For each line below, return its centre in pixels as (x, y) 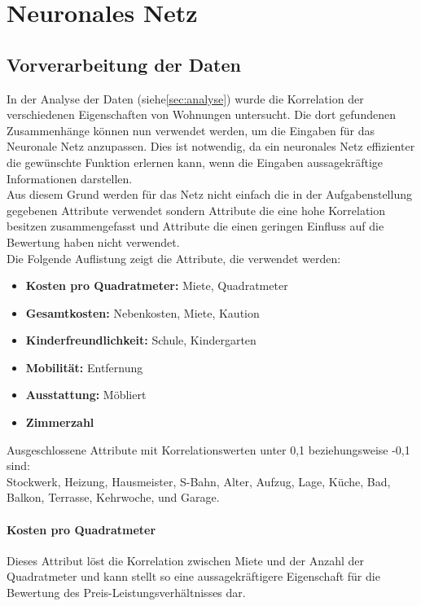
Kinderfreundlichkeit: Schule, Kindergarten (141, 340)
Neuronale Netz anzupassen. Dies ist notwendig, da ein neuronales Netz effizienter (211, 146)
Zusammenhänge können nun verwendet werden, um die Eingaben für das (191, 130)
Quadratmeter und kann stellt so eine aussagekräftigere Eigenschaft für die (193, 576)
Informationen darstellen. (70, 178)
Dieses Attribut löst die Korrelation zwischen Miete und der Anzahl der (185, 560)
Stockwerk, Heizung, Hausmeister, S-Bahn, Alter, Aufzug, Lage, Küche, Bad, (199, 481)
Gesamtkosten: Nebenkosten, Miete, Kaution (143, 312)
